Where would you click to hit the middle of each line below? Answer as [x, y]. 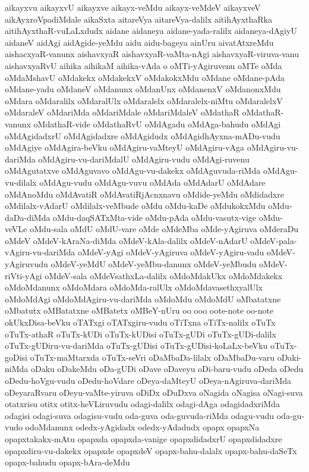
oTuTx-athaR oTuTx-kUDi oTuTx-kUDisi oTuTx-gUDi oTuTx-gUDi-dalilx [141, 334]
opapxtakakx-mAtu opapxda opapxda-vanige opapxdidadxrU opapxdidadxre [144, 438]
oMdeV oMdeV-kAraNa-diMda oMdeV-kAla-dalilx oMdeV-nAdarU [126, 240]
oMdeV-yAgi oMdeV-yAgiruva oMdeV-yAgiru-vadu [171, 252]
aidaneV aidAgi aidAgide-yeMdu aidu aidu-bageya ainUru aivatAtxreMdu [139, 42]
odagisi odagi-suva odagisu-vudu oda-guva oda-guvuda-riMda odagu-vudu [140, 415]
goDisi [16, 357]
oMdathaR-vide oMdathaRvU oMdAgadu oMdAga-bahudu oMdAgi [157, 124]
